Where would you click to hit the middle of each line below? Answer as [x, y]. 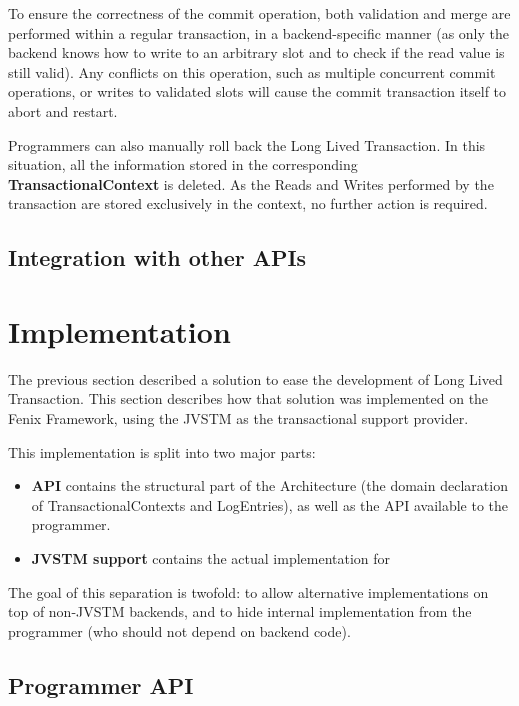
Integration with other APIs [157, 257]
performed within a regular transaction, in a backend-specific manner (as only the [258, 32]
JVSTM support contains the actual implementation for [211, 558]
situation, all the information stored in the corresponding [183, 164]
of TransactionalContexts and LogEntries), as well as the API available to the [270, 504]
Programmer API [101, 684]
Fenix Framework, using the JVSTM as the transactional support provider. [238, 418]
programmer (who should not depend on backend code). [179, 630]
